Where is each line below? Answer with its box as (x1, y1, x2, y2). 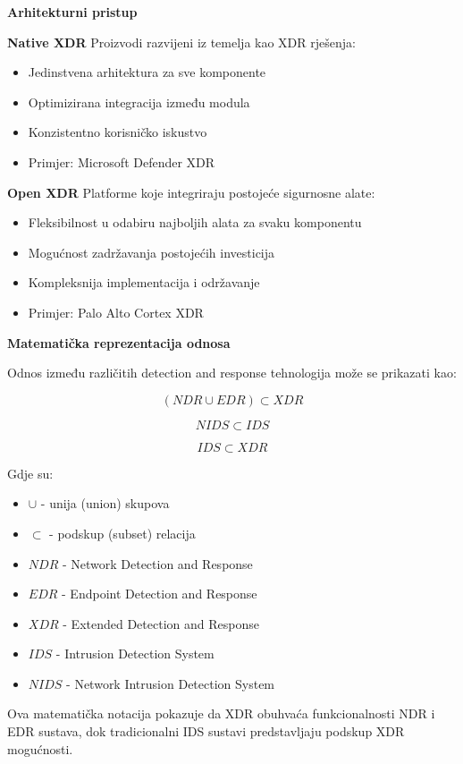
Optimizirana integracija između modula (28, 92, 250, 111)
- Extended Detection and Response (63, 614, 259, 632)
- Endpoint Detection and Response (62, 584, 257, 603)
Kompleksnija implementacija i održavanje (28, 273, 260, 292)
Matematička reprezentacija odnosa (7, 333, 231, 352)
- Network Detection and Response (62, 554, 253, 573)
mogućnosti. (7, 739, 73, 758)
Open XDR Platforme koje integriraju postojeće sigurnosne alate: (7, 183, 375, 201)
